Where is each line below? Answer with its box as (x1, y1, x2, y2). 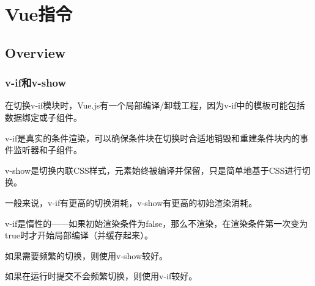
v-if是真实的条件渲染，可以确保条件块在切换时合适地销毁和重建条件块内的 (5, 131, 300, 144)
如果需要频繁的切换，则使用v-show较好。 (5, 249, 168, 262)
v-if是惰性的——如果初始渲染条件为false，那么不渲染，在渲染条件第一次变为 (5, 216, 308, 229)
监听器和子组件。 (13, 143, 82, 156)
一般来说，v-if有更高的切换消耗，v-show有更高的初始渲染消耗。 (5, 196, 258, 209)
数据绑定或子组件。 (5, 110, 82, 123)
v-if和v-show (5, 75, 67, 90)
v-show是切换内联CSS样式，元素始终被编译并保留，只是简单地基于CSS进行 (5, 163, 302, 176)
